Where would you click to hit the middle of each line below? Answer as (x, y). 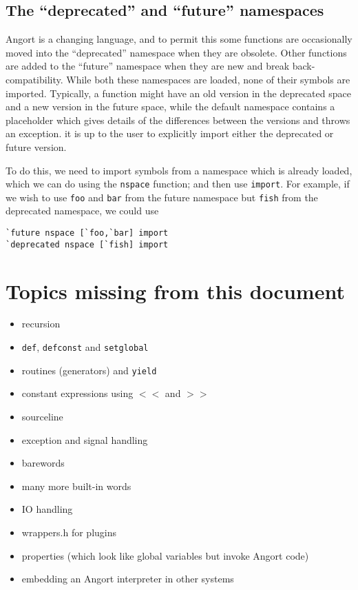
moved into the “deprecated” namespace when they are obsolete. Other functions (176, 52)
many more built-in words (76, 486)
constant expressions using (77, 393)
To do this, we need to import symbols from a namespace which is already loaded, (179, 170)
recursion (41, 324)
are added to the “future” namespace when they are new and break (148, 66)
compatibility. (34, 79)
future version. (36, 146)
